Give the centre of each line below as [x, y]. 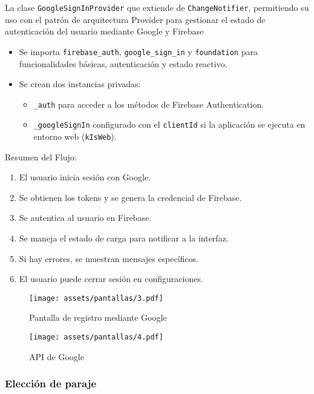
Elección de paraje [51, 383]
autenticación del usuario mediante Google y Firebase [104, 31]
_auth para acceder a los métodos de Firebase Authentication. [149, 104]
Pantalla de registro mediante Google [98, 317]
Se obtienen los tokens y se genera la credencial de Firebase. [130, 197]
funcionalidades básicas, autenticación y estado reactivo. [123, 63]
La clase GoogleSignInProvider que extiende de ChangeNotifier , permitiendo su [157, 7]
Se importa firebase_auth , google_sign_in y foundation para [138, 51]
